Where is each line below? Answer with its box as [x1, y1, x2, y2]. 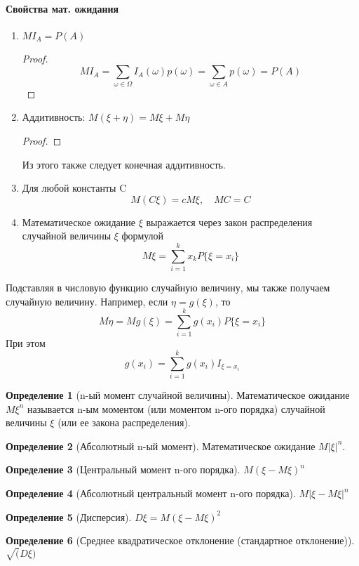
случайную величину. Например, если [6, 294, 168, 308]
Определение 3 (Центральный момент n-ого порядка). [6, 462, 241, 477]
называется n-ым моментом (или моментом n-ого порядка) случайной [27, 401, 325, 416]
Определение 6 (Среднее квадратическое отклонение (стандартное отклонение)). [6, 533, 355, 548]
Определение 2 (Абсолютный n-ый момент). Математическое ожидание [6, 438, 316, 453]
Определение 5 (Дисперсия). [6, 509, 132, 524]
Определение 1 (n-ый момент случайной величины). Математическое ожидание [6, 388, 350, 402]
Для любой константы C [22, 180, 127, 195]
